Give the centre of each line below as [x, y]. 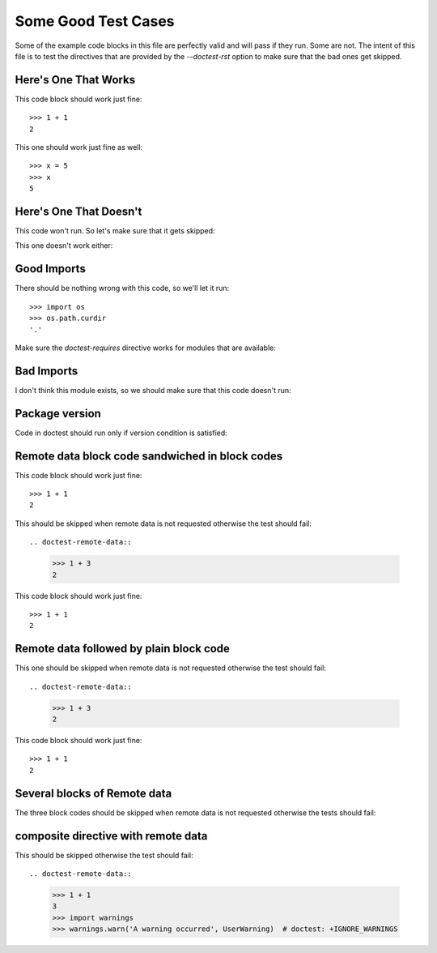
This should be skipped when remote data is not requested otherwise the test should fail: [163, 524]
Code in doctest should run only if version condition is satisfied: [121, 433]
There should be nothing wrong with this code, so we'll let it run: [122, 288]
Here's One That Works [75, 80]
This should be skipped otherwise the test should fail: [104, 855]
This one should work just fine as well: [79, 147]
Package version [58, 413]
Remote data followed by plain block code [123, 649]
